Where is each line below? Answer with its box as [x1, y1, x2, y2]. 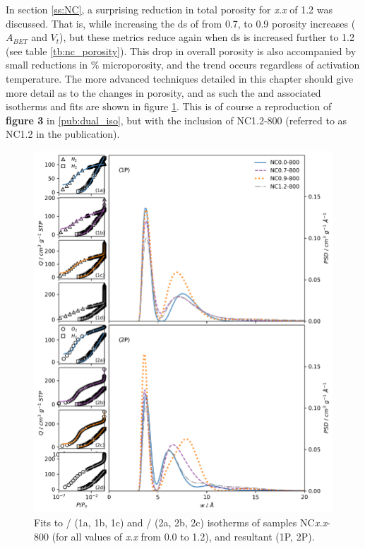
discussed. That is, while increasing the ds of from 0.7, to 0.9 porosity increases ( [6, 16, 356, 30]
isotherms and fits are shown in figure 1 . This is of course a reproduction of [6, 99, 332, 114]
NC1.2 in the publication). [6, 126, 120, 141]
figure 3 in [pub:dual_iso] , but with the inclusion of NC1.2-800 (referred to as [6, 112, 347, 127]
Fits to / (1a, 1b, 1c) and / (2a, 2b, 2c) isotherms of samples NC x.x [34, 514, 327, 529]
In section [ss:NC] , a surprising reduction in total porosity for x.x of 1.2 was [6, 2, 333, 16]
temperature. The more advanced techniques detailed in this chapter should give [6, 71, 354, 85]
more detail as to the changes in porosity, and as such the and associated [6, 85, 321, 100]
